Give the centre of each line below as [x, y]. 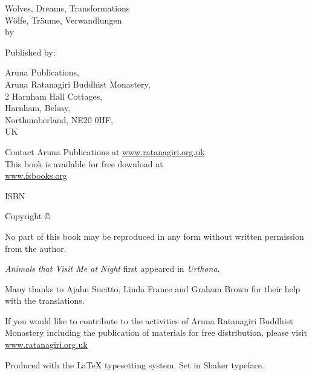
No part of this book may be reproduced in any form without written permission [154, 236]
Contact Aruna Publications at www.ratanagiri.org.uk [105, 151]
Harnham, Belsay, [38, 108]
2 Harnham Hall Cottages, [54, 96]
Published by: [30, 52]
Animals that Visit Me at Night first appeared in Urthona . [112, 268]
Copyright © [28, 216]
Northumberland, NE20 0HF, [59, 119]
